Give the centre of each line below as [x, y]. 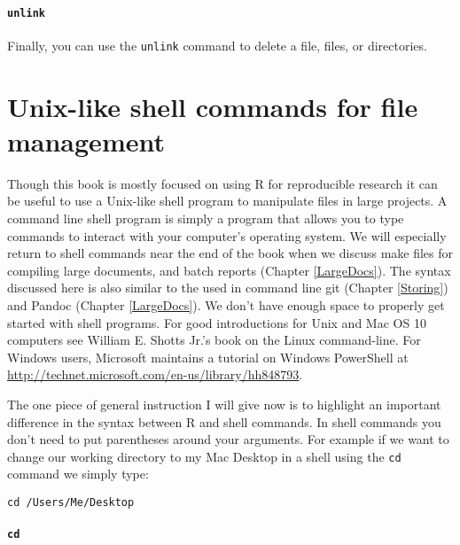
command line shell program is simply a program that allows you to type [206, 218]
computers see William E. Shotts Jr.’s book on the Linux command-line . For [214, 340]
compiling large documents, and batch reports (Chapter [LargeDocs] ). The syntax [229, 270]
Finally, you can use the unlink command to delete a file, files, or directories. [217, 45]
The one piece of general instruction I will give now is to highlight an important [224, 404]
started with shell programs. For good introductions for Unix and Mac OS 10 [217, 322]
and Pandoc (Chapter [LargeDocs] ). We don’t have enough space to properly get [226, 304]
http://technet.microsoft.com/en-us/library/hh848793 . [155, 374]
